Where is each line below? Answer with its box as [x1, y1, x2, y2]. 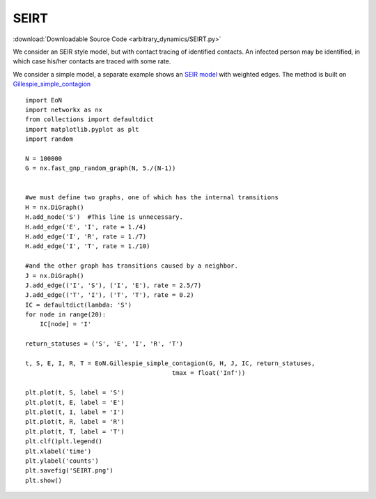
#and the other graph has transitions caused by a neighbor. [25, 262, 238, 270]
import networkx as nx [25, 105, 103, 114]
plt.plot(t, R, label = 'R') [25, 418, 125, 426]
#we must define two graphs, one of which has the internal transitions [25, 194, 279, 201]
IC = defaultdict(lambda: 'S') [25, 300, 132, 309]
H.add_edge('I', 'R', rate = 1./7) [25, 232, 147, 240]
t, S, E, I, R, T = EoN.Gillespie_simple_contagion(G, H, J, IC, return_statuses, [25, 360, 315, 367]
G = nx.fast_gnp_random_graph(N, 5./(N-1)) [25, 164, 176, 172]
